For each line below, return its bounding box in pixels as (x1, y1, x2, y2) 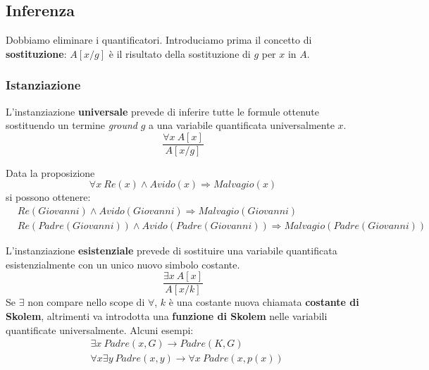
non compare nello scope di (27, 295, 145, 309)
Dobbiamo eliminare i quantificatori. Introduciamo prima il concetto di (6, 32, 312, 47)
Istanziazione (6, 76, 81, 94)
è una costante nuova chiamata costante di (168, 295, 359, 309)
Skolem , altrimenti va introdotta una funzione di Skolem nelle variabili (6, 308, 328, 323)
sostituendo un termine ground (6, 118, 137, 132)
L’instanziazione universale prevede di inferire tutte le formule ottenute (6, 104, 320, 118)
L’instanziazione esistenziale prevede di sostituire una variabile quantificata (6, 243, 337, 258)
